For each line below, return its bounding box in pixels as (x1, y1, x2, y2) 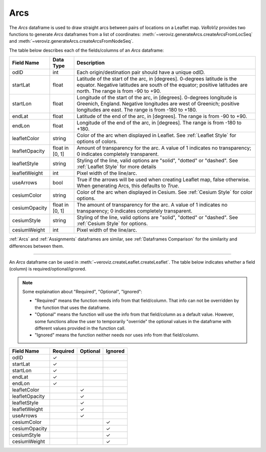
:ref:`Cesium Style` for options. (76, 220, 148, 227)
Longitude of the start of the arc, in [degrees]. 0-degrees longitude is (76, 94, 237, 101)
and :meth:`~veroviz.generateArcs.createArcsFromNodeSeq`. (9, 38, 134, 44)
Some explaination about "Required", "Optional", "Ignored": (22, 289, 142, 295)
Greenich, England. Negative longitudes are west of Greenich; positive (76, 100, 240, 107)
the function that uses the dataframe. (34, 304, 110, 310)
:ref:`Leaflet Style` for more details (76, 163, 157, 170)
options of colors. (76, 138, 118, 145)
